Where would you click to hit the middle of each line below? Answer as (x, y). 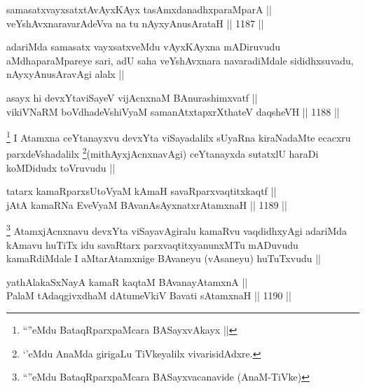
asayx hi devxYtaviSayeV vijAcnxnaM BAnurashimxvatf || (132, 97)
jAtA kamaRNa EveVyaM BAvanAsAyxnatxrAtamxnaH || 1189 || (147, 204)
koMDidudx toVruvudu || (61, 167)
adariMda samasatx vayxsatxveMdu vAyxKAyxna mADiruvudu (144, 47)
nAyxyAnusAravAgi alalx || (66, 74)
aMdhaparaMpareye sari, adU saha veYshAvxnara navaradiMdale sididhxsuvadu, (180, 60)
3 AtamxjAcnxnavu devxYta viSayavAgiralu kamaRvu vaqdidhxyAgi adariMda (177, 230)
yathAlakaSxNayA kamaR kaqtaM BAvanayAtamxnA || (127, 281)
